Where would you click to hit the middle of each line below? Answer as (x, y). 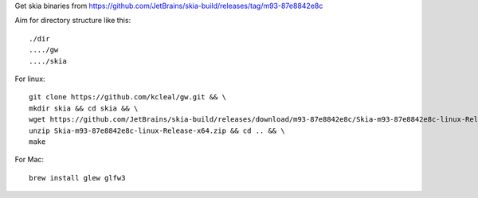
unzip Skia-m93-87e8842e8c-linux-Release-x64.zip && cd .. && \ (157, 130)
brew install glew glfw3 (77, 178)
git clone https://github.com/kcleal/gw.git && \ (128, 97)
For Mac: (29, 160)
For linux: (30, 79)
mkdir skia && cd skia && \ (84, 108)
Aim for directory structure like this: (73, 21)
